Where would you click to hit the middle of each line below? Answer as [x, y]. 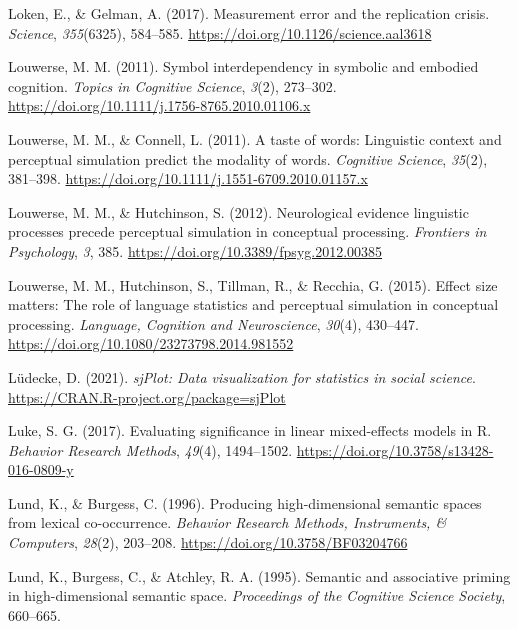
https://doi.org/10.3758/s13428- [395, 449]
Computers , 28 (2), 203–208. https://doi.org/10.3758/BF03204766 [208, 542]
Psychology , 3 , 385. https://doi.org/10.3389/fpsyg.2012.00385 [195, 250]
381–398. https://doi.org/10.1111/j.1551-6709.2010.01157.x [188, 178]
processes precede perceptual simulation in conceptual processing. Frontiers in [247, 231]
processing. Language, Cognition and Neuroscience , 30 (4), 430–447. [213, 323]
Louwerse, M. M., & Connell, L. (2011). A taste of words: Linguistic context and [255, 138]
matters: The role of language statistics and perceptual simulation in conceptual [253, 304]
